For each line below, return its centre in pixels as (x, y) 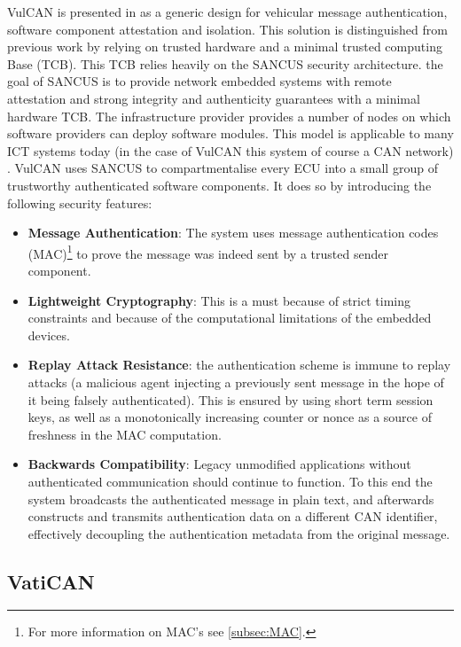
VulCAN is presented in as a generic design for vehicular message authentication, (227, 12)
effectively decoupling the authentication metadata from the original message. (239, 533)
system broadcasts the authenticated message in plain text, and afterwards (231, 499)
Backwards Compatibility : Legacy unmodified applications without (219, 464)
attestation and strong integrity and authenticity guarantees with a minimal (214, 98)
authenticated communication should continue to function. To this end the (230, 481)
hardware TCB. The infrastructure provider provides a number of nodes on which (229, 116)
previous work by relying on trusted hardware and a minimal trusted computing (225, 47)
